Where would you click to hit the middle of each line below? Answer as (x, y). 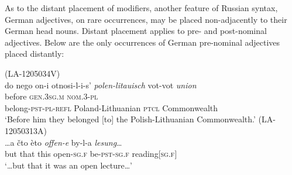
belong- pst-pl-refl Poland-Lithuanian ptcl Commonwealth (111, 107)
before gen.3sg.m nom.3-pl (51, 96)
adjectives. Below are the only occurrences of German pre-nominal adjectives (142, 42)
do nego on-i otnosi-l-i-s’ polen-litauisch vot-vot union (101, 85)
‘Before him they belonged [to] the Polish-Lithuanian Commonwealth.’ (130, 119)
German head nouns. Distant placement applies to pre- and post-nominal (136, 31)
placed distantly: (35, 54)
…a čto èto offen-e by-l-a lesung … (63, 142)
